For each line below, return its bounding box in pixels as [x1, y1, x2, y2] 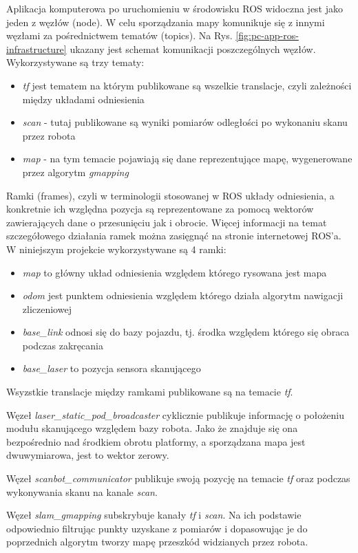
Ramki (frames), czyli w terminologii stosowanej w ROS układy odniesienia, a [6, 188, 335, 202]
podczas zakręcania [22, 338, 103, 352]
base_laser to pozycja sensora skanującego [22, 361, 201, 376]
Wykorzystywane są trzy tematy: [6, 55, 145, 69]
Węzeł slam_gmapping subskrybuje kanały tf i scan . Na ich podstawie [6, 508, 302, 522]
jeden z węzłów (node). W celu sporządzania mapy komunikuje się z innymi [6, 14, 325, 29]
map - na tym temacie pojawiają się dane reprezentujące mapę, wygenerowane [22, 151, 352, 166]
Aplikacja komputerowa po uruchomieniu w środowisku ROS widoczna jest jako [6, 1, 344, 15]
